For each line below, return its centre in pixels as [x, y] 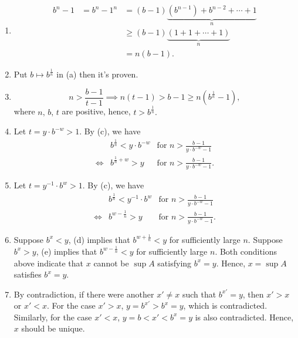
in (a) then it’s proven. [97, 74]
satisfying [175, 263]
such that [199, 294]
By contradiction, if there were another [84, 294]
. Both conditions [246, 251]
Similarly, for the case [53, 317]
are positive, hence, [96, 111]
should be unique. [53, 328]
